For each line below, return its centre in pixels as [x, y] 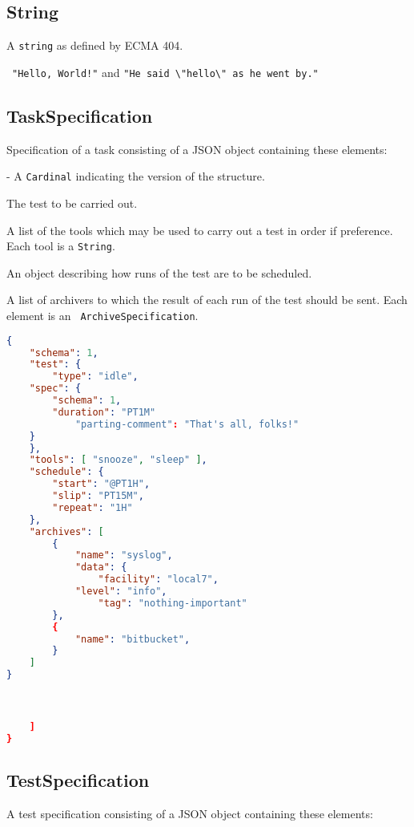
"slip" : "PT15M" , [98, 496]
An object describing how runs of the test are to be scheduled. [159, 272]
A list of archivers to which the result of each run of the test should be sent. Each [207, 300]
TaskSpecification [80, 115]
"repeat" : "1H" [92, 507]
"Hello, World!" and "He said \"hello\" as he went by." [165, 72]
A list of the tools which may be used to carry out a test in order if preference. [200, 230]
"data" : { [101, 568]
